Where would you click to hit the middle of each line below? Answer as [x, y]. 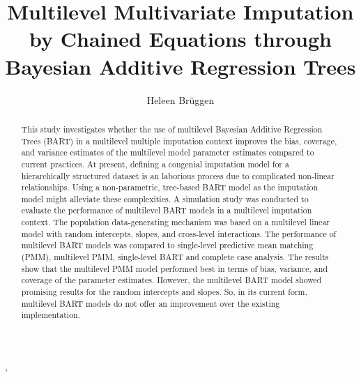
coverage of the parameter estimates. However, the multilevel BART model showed [171, 280]
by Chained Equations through [180, 39]
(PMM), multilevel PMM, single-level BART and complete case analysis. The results [175, 257]
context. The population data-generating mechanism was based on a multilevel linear [175, 222]
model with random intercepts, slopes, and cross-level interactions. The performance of [179, 233]
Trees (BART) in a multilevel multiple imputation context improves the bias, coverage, [179, 141]
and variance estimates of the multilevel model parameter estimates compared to [168, 152]
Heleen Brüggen [180, 99]
